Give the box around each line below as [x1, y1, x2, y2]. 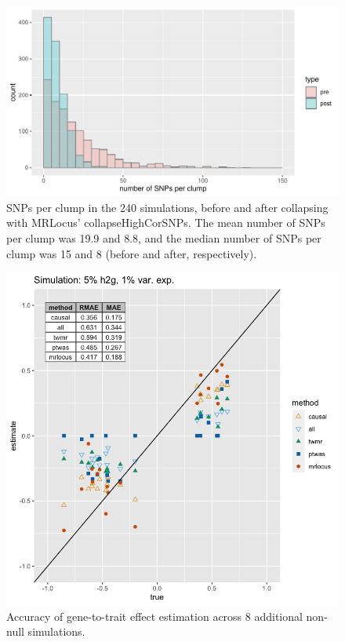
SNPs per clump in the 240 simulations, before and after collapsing [6, 199, 329, 215]
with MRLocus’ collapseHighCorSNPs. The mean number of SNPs [6, 214, 325, 231]
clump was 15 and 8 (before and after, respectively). [6, 245, 257, 261]
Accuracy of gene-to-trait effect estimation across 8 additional [6, 607, 303, 624]
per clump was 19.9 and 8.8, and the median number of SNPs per [6, 230, 321, 246]
